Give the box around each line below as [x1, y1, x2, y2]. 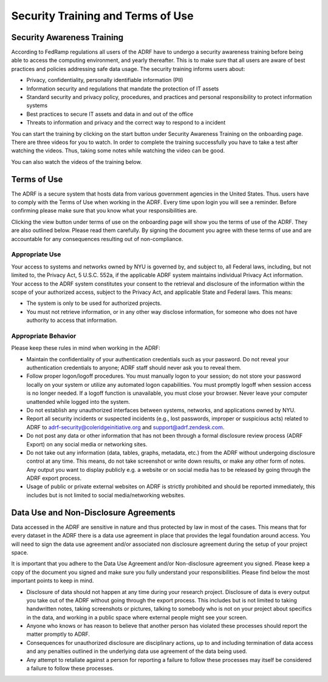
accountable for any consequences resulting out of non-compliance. [11, 235, 183, 242]
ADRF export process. [26, 474, 82, 482]
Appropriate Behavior [11, 332, 77, 340]
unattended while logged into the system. [26, 398, 131, 405]
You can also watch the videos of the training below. [11, 158, 142, 165]
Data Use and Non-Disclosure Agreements [11, 507, 176, 517]
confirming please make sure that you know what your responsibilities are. [11, 207, 197, 214]
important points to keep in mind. [11, 577, 94, 584]
